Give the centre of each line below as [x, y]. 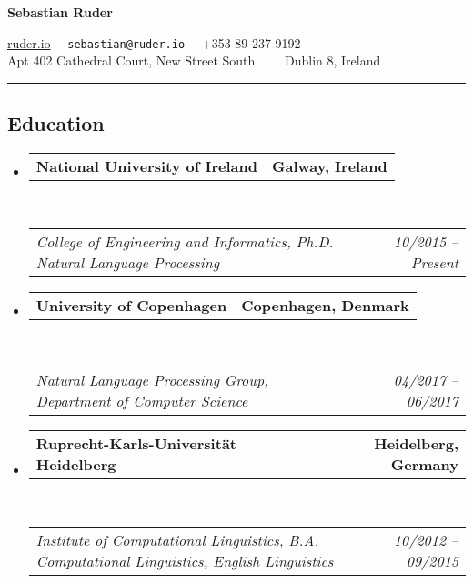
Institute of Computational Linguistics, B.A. [177, 539]
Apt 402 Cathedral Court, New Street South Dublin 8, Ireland [194, 60]
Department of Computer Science [142, 401]
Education [56, 123]
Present [434, 262]
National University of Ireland [146, 166]
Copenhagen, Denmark [325, 305]
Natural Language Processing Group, [152, 380]
